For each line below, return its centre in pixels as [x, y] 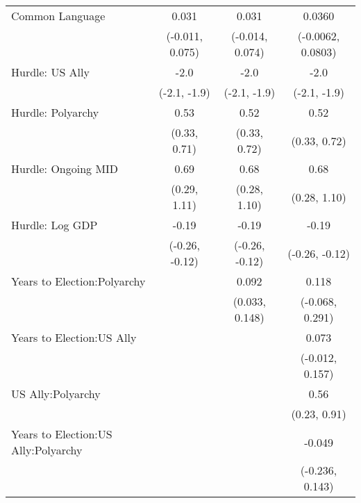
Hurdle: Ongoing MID [65, 168]
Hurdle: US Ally [50, 72]
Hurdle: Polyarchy [55, 112]
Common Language [58, 16]
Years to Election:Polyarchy [78, 281]
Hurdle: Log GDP [54, 225]
